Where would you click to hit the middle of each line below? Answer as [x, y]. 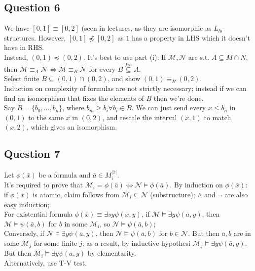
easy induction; [27, 204]
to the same [46, 117]
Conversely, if [24, 233]
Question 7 [32, 154]
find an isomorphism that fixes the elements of [74, 98]
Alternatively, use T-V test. [46, 263]
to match [218, 117]
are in [242, 233]
